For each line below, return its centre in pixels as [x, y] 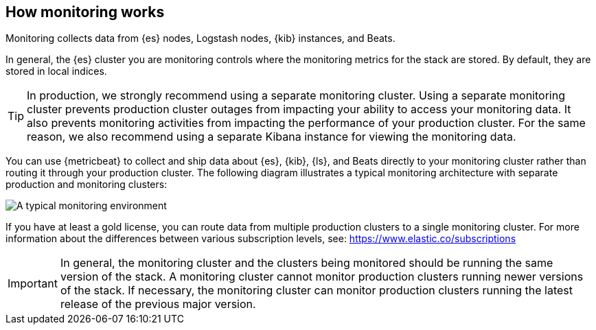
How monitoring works [85, 12]
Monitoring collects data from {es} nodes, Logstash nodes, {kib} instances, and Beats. [200, 38]
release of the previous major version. [158, 304]
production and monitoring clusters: [87, 185]
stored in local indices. [56, 71]
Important [33, 284]
